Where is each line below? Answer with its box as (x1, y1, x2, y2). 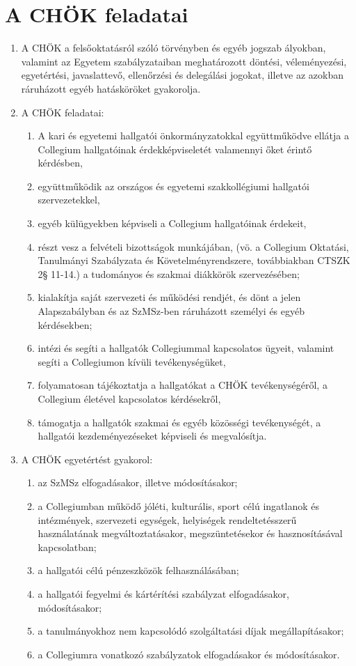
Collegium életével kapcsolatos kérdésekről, (38, 392, 221, 405)
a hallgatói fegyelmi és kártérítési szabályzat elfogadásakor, (38, 586, 289, 601)
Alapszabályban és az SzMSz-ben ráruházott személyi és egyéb (38, 304, 305, 318)
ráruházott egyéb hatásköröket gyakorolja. (21, 81, 201, 95)
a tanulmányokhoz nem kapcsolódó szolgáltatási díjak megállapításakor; (38, 624, 344, 638)
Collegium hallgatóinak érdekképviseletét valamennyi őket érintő (38, 141, 312, 156)
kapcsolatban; (38, 539, 97, 554)
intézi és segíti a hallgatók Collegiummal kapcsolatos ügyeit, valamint (38, 341, 334, 355)
